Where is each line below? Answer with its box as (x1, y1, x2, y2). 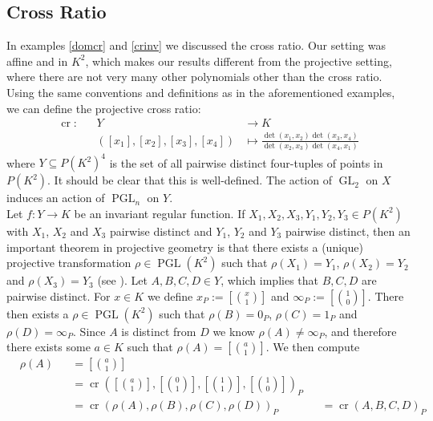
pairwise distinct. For (6, 287, 111, 304)
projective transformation (6, 254, 132, 271)
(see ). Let (97, 272, 148, 289)
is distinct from (121, 322, 196, 339)
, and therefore (324, 322, 397, 339)
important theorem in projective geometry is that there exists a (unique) (6, 238, 363, 255)
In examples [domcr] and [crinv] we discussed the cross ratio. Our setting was (6, 37, 386, 54)
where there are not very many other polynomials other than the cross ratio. (6, 68, 382, 85)
